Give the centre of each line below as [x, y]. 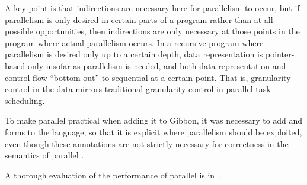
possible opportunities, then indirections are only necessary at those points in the [152, 31]
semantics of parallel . [44, 155]
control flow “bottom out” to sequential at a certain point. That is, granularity [148, 77]
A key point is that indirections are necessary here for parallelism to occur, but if [152, 8]
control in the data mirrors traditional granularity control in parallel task [138, 89]
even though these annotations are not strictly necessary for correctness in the [147, 143]
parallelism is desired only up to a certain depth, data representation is [134, 54]
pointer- [280, 54]
